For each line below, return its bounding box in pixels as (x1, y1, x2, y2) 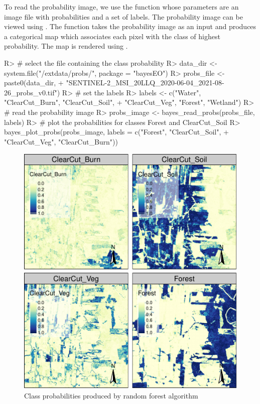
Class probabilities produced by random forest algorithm (24, 390, 198, 400)
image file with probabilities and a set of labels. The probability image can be (4, 11, 243, 22)
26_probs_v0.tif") (4, 87, 60, 97)
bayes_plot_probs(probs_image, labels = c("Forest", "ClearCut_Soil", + (4, 126, 229, 137)
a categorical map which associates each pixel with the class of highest (4, 31, 220, 41)
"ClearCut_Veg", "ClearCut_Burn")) (4, 136, 118, 147)
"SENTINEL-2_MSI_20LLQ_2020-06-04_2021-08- (66, 77, 224, 88)
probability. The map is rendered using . (4, 41, 128, 51)
